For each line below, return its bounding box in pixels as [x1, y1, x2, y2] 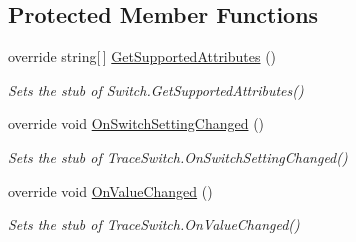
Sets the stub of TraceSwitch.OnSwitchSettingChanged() [8, 146, 348, 167]
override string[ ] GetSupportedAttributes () [8, 46, 277, 67]
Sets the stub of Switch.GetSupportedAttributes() [8, 79, 304, 100]
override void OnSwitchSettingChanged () [8, 113, 265, 134]
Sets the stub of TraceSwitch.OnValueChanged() [8, 214, 300, 235]
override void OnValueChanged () [8, 180, 213, 201]
